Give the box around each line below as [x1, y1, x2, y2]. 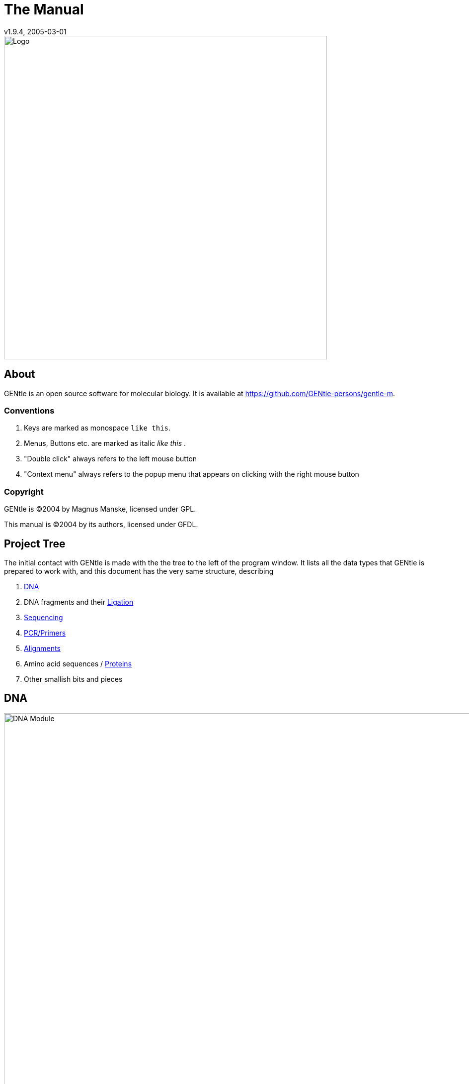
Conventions [4, 405, 55, 416]
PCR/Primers [24, 628, 66, 637]
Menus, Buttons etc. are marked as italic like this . [24, 439, 186, 448]
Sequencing [24, 613, 63, 622]
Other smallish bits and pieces [24, 674, 123, 683]
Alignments [24, 644, 61, 652]
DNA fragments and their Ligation [24, 597, 134, 606]
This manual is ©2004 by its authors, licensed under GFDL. [4, 520, 198, 529]
